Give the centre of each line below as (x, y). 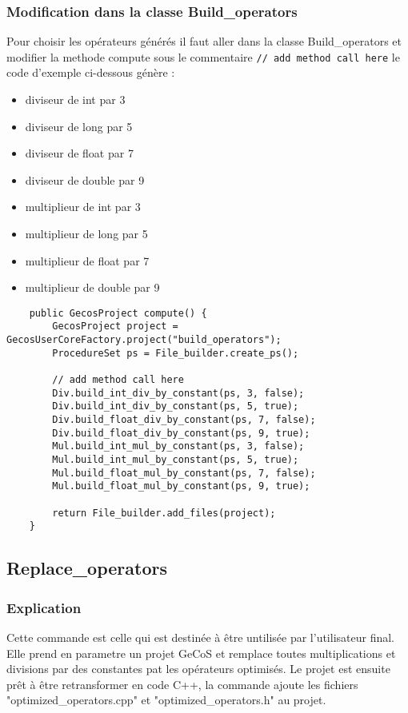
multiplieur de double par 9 (92, 287)
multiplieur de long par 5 (86, 234)
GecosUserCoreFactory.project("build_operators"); (144, 340)
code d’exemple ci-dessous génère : (91, 72)
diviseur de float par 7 (79, 153)
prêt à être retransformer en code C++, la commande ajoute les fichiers (182, 684)
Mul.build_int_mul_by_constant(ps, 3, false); (178, 446)
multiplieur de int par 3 (83, 207)
